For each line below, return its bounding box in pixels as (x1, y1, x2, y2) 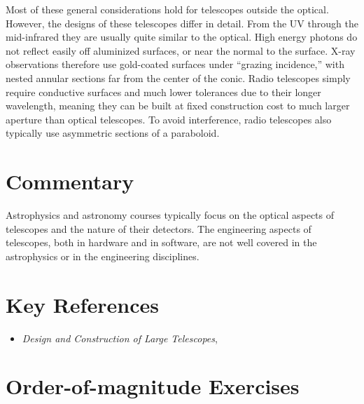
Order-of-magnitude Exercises (6, 372, 300, 400)
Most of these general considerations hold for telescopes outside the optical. (6, 2, 329, 16)
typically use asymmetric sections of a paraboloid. (6, 126, 220, 140)
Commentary (6, 167, 134, 196)
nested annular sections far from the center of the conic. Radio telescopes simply (6, 70, 351, 85)
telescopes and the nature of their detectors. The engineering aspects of (6, 221, 311, 236)
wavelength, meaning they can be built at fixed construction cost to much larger (6, 98, 350, 113)
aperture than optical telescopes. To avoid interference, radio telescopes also (6, 112, 332, 126)
